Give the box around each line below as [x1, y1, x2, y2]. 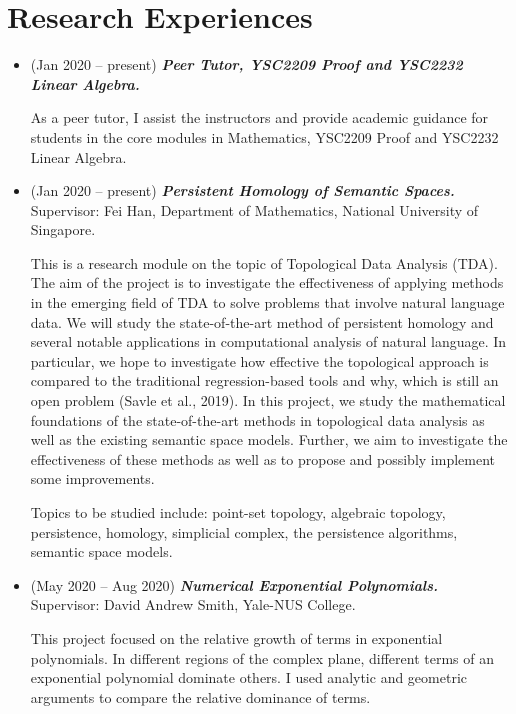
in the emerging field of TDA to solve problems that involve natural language [30, 292, 505, 313]
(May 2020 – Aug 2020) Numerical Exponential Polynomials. [30, 574, 439, 595]
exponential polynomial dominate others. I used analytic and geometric [30, 667, 467, 688]
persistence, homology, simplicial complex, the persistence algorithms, [30, 521, 458, 542]
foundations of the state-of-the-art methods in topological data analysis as [30, 409, 485, 430]
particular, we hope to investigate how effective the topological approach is [30, 350, 489, 371]
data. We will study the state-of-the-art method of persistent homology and [30, 311, 494, 332]
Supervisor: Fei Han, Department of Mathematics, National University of [30, 199, 479, 220]
